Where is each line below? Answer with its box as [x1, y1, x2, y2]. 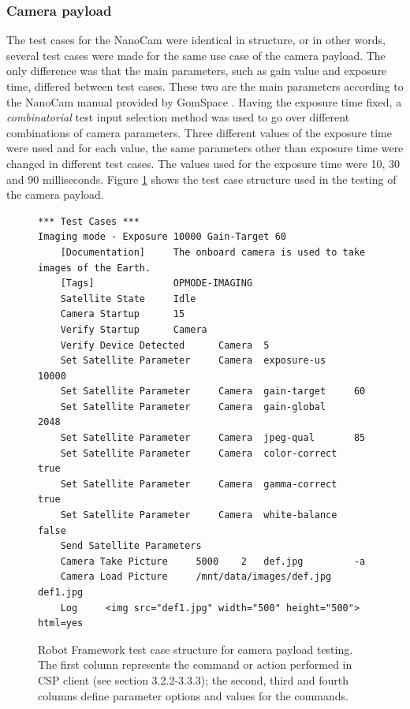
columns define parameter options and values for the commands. [38, 687, 348, 703]
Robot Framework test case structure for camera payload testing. [38, 640, 353, 657]
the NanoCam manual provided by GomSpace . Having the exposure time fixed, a [6, 93, 402, 110]
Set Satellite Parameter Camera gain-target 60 [60, 386, 366, 397]
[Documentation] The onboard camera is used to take [60, 246, 366, 258]
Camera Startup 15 [60, 308, 185, 320]
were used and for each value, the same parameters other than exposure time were [6, 140, 404, 156]
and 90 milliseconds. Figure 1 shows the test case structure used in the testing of [6, 170, 397, 187]
